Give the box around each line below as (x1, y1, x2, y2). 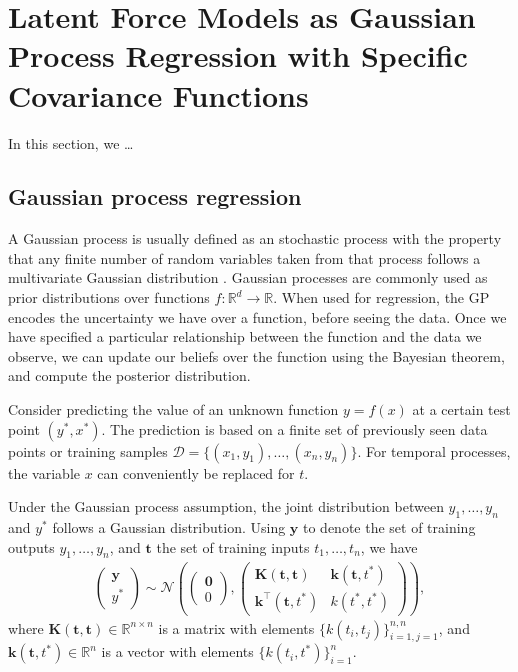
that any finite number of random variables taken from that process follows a (8, 247, 481, 268)
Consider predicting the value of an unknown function (8, 399, 339, 420)
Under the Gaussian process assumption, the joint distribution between (8, 496, 444, 517)
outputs (8, 536, 55, 557)
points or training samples (8, 440, 168, 461)
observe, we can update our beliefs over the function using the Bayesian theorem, (8, 345, 505, 366)
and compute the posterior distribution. (8, 365, 251, 386)
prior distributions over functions (8, 287, 210, 308)
